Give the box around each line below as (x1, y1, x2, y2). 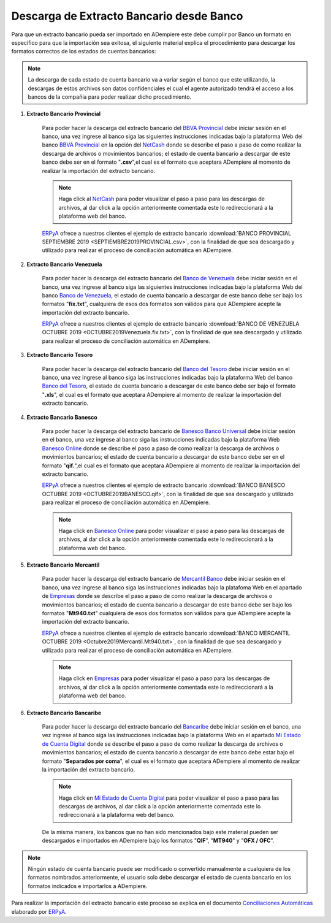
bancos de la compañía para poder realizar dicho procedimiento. (28, 93, 192, 101)
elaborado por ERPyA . (11, 908, 67, 915)
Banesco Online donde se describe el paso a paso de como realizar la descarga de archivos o (42, 445, 280, 452)
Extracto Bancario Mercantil (26, 561, 100, 569)
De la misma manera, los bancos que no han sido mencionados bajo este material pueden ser (42, 828, 279, 835)
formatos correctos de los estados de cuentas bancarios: (11, 48, 156, 55)
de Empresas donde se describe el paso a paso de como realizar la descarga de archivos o (42, 592, 273, 600)
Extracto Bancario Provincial (26, 110, 101, 118)
